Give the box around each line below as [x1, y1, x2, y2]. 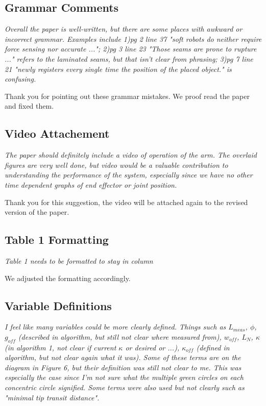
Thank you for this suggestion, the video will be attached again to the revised [5, 196, 248, 207]
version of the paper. [5, 207, 69, 217]
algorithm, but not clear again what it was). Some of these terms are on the [5, 352, 241, 363]
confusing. [5, 73, 36, 84]
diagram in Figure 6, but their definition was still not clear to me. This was [5, 362, 241, 372]
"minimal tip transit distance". [5, 392, 100, 402]
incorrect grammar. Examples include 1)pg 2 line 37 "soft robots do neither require [5, 33, 262, 44]
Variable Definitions [5, 297, 112, 313]
